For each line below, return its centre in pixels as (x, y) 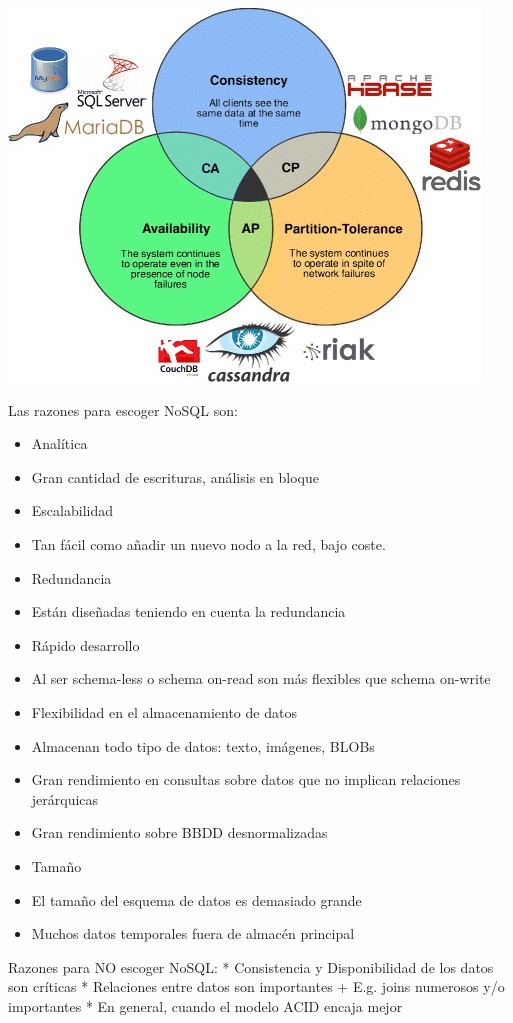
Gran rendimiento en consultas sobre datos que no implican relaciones (246, 779)
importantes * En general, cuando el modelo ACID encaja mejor (205, 1005)
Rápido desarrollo (85, 644)
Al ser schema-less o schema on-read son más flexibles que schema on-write (261, 678)
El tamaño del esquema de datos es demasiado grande (196, 899)
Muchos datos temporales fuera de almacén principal (193, 933)
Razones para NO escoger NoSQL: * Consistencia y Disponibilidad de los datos (251, 966)
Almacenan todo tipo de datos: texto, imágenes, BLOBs (203, 745)
